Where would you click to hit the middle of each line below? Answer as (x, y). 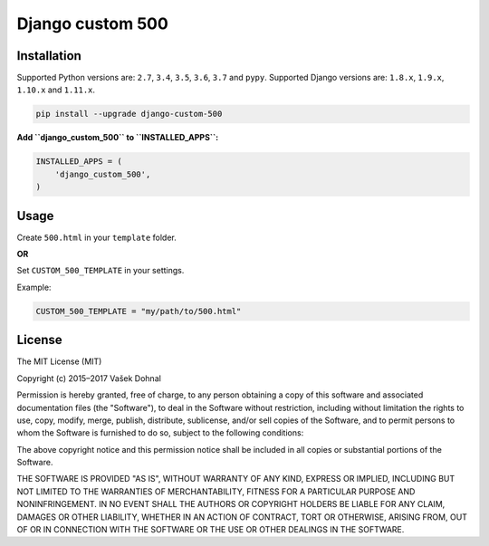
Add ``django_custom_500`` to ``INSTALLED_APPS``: (118, 138)
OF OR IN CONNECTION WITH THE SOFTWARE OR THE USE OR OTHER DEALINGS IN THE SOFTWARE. (211, 530)
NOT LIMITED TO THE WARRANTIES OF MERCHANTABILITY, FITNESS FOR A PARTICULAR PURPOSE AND (216, 491)
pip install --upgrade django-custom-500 (129, 114)
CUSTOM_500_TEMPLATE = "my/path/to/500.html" (139, 311)
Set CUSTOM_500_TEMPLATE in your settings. (101, 271)
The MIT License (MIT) (59, 361)
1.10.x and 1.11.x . (56, 90)
